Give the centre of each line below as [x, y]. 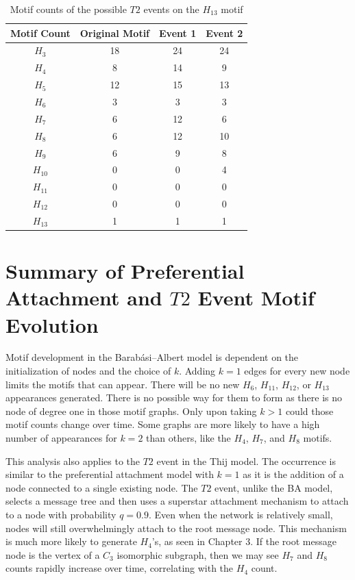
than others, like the [188, 438]
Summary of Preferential [125, 271]
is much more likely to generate [71, 541]
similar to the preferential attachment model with [110, 474]
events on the [171, 9]
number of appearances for [61, 438]
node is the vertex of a [53, 554]
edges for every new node [297, 371]
